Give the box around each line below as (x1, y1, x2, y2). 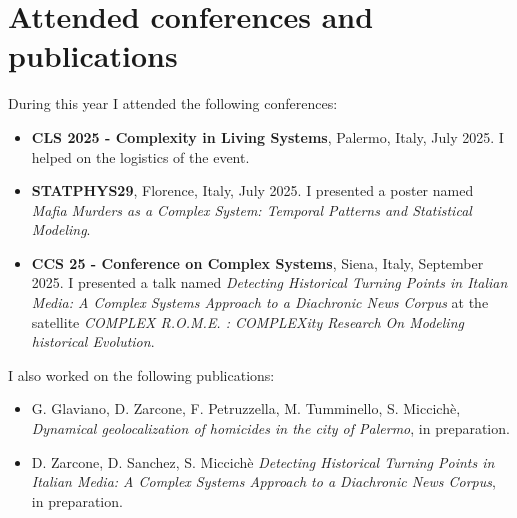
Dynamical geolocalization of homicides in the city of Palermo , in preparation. (31, 418, 510, 439)
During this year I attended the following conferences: (8, 93, 338, 114)
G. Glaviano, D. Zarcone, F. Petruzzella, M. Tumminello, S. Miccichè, (31, 398, 461, 419)
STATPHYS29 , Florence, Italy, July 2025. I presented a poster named (31, 180, 474, 201)
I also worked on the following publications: (8, 364, 275, 385)
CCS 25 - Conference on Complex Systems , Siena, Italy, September (31, 252, 484, 273)
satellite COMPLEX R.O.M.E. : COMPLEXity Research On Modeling (31, 311, 464, 332)
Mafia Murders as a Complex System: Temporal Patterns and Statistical (31, 199, 472, 220)
